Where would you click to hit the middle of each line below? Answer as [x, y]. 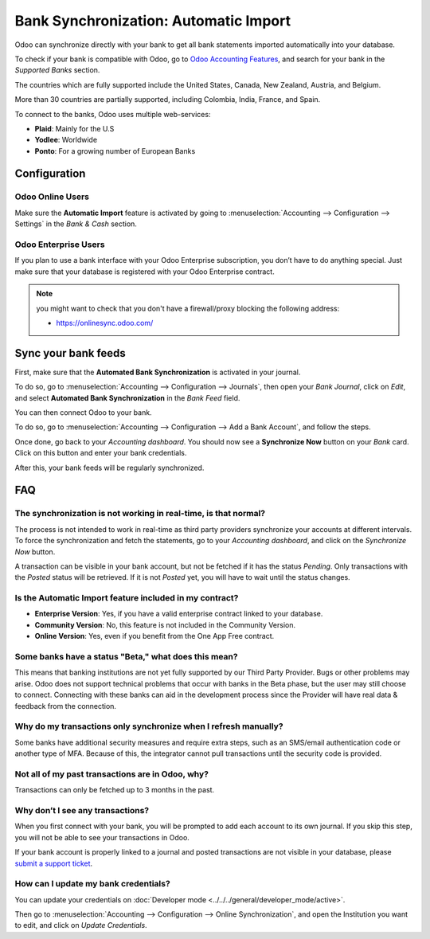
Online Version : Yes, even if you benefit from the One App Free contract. [154, 636]
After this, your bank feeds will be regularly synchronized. [109, 468]
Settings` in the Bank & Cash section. [76, 224]
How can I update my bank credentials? [92, 884]
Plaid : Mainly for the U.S [74, 128]
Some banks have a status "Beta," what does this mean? [126, 656]
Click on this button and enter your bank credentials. [101, 453]
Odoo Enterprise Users [60, 245]
